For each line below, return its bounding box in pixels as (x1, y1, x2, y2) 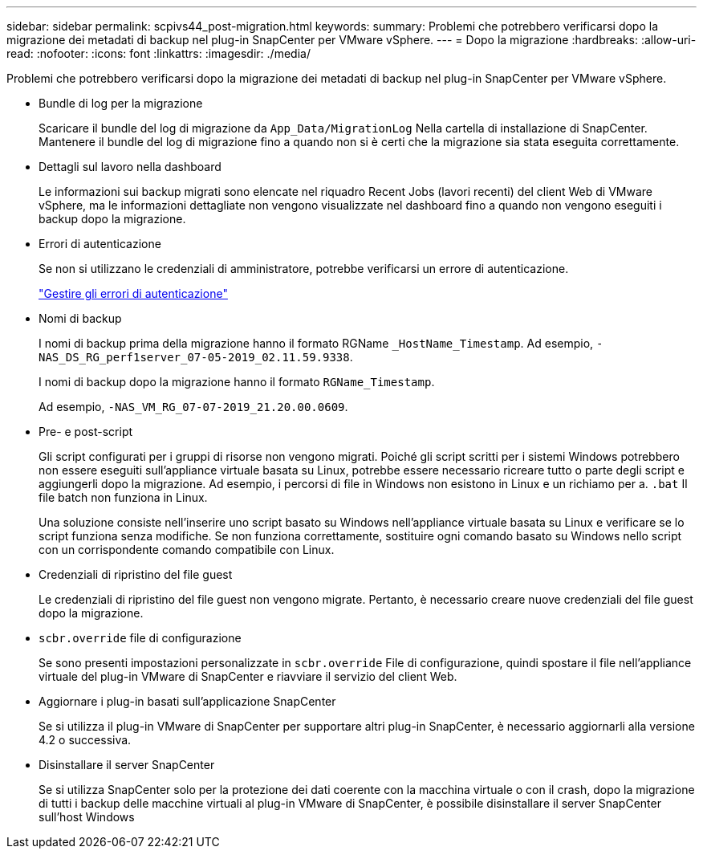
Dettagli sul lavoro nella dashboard (39, 160, 221, 173)
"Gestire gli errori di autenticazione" (39, 287, 228, 300)
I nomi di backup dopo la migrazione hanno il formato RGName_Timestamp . (39, 375, 435, 389)
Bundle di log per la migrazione (39, 96, 203, 110)
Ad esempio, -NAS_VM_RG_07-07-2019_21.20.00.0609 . (39, 400, 348, 413)
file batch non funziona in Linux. (39, 491, 208, 504)
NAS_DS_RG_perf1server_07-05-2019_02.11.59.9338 (39, 351, 350, 364)
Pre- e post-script (39, 425, 133, 438)
